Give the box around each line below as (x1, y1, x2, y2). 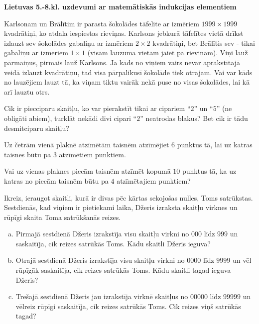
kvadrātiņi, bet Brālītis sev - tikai (152, 37, 255, 48)
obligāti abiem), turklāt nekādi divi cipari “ (4, 112, 137, 123)
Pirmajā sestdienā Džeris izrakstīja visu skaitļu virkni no (15, 228, 189, 239)
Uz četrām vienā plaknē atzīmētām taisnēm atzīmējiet (4, 139, 169, 150)
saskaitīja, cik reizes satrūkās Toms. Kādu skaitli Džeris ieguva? (15, 238, 211, 248)
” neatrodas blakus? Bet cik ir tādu (140, 112, 248, 123)
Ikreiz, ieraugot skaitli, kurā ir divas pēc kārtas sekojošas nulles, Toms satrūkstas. (4, 192, 253, 203)
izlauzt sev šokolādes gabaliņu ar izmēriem (4, 37, 133, 48)
